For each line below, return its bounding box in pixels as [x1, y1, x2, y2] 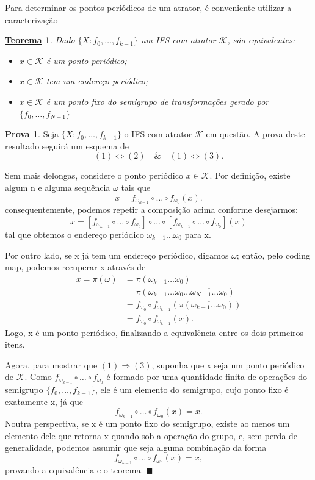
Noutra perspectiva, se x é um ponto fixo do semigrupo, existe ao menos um [5, 417, 290, 430]
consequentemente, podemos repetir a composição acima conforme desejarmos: [5, 203, 298, 216]
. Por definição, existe [209, 169, 291, 182]
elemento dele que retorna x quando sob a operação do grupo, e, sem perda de [5, 429, 298, 442]
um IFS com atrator [140, 34, 216, 46]
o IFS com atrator [124, 127, 192, 140]
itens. [5, 338, 25, 351]
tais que [121, 181, 151, 193]
